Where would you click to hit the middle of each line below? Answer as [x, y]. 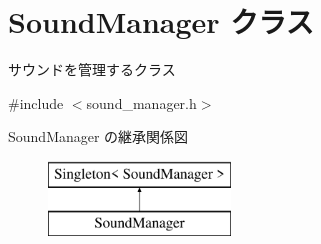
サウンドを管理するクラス [92, 69]
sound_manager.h [141, 102]
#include [36, 102]
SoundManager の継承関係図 [98, 136]
